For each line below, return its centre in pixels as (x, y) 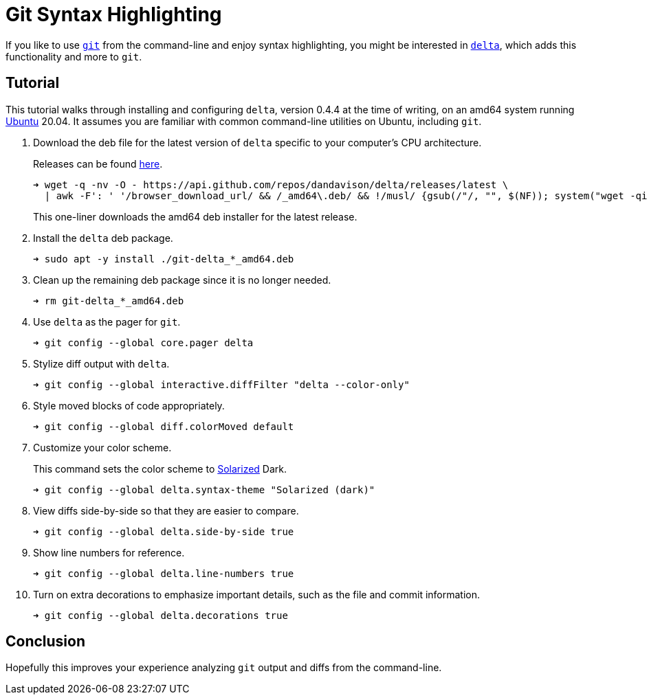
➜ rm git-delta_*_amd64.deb (109, 301)
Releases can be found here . (98, 163)
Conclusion (46, 642)
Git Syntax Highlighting (114, 14)
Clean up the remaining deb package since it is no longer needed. (182, 280)
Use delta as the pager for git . (107, 321)
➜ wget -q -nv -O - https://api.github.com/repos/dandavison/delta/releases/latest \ (271, 184)
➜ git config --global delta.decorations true (161, 615)
